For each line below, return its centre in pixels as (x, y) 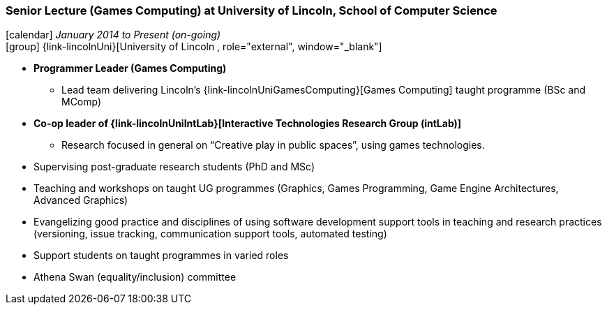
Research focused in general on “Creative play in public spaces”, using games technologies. (273, 145)
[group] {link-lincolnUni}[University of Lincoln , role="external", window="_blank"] (194, 47)
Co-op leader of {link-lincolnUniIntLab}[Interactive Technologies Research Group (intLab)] (248, 124)
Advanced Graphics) (81, 200)
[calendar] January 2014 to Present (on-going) (113, 35)
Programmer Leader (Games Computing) (130, 68)
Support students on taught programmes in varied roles (161, 256)
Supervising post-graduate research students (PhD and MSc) (174, 167)
